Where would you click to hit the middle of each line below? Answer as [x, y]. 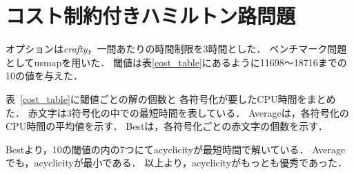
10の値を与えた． [44, 76]
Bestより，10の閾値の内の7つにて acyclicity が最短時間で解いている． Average [176, 149]
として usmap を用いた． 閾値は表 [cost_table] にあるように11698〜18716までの [176, 62]
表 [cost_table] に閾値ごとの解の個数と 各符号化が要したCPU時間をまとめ [171, 98]
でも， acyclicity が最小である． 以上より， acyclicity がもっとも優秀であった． [176, 163]
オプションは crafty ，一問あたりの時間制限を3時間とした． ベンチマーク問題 [176, 49]
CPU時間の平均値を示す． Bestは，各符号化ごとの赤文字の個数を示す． [167, 126]
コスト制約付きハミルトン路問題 [151, 16]
